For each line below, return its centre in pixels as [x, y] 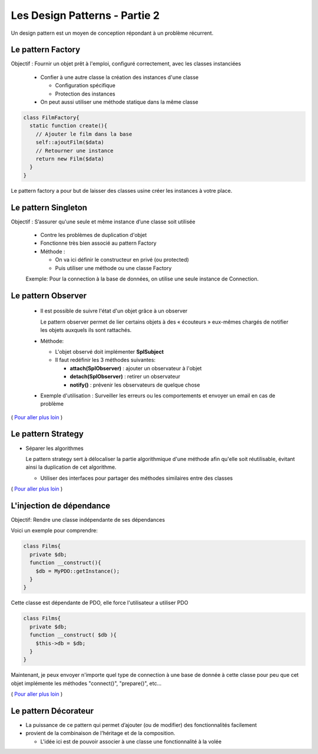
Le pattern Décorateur [52, 711]
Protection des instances [85, 94]
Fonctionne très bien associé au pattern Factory [98, 243]
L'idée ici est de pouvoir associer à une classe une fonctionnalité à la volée [131, 741]
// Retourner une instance [75, 151]
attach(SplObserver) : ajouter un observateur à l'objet [136, 368]
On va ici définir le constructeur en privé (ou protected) [122, 260]
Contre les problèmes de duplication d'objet [94, 235]
